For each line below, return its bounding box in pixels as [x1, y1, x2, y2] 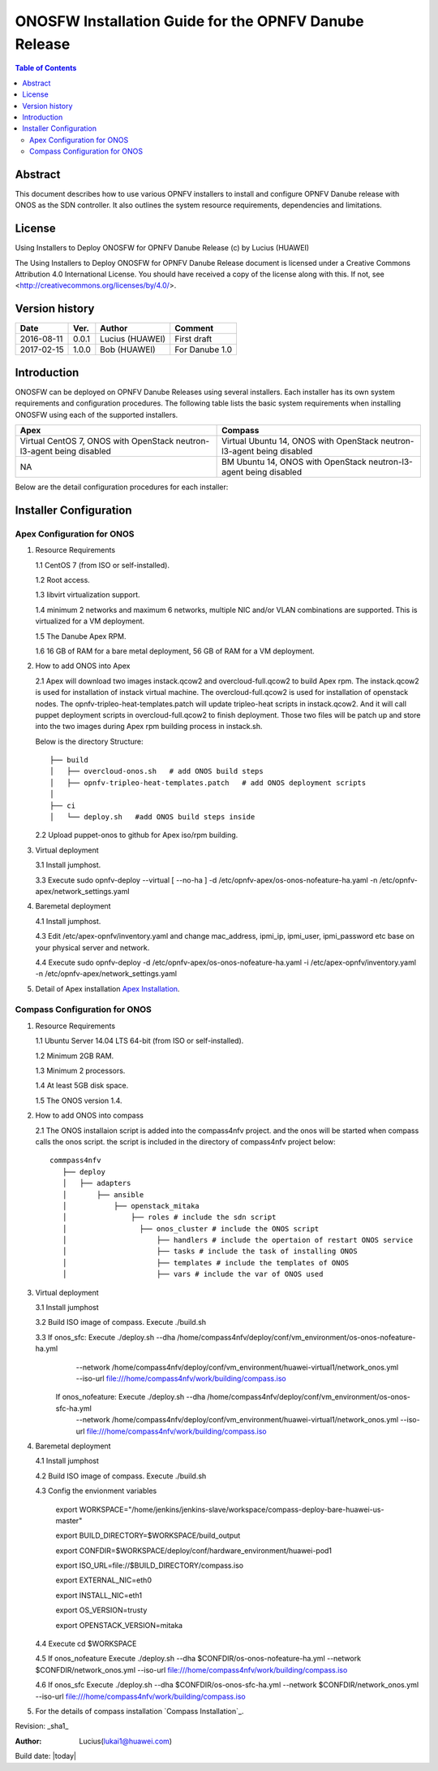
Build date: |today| [15, 1751, 77, 1761]
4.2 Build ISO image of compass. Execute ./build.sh [35, 1471, 207, 1481]
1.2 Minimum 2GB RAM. [35, 1051, 114, 1061]
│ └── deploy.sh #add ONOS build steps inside [49, 813, 255, 822]
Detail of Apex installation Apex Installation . [35, 983, 180, 993]
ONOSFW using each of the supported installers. [15, 410, 178, 419]
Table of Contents [15, 63, 77, 73]
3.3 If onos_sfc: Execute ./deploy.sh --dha [35, 1332, 176, 1342]
